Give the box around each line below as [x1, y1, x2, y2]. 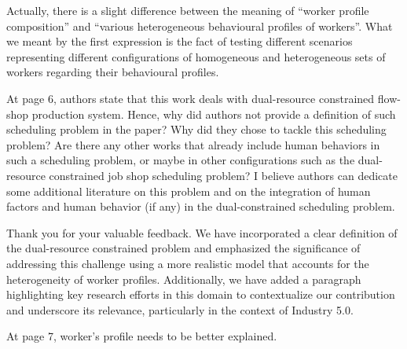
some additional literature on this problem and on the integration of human [6, 182, 371, 199]
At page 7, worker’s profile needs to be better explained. [6, 328, 277, 344]
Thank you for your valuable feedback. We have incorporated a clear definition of [6, 224, 398, 241]
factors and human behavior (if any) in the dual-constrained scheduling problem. [6, 198, 395, 215]
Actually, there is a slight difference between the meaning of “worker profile [6, 2, 369, 18]
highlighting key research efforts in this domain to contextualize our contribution [6, 286, 395, 303]
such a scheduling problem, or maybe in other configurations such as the [6, 152, 355, 168]
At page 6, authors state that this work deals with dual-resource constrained [6, 90, 375, 106]
